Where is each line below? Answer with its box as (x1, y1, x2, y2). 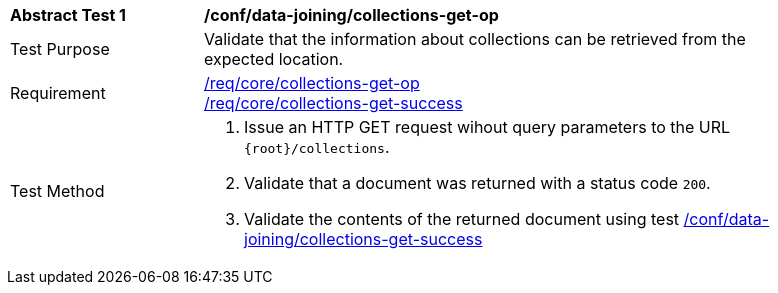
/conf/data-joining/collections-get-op (204, 5, 499, 25)
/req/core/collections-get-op (204, 73, 420, 93)
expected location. (204, 49, 344, 69)
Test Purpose (10, 39, 110, 59)
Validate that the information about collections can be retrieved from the (204, 29, 746, 49)
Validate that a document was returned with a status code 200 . (244, 173, 711, 193)
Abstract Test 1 (10, 5, 126, 25)
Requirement (10, 83, 106, 103)
